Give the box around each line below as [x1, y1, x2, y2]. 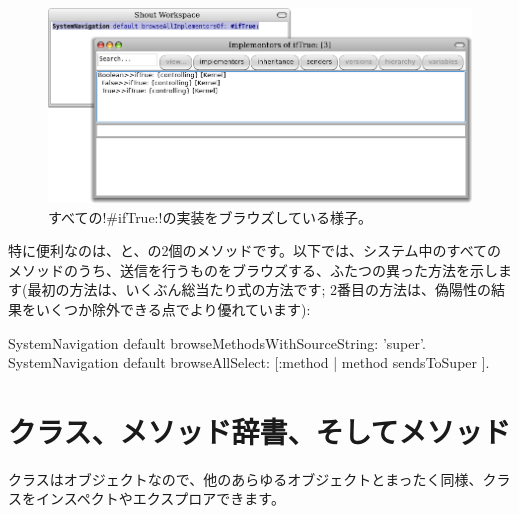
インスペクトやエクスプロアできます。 [35, 488, 285, 509]
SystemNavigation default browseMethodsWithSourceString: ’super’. [8, 332, 426, 353]
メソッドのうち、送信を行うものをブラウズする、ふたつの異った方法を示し [8, 259, 498, 280]
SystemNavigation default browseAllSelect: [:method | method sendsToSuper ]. [8, 352, 490, 373]
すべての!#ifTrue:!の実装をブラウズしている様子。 [48, 206, 372, 227]
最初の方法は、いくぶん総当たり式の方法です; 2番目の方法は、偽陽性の [27, 279, 491, 300]
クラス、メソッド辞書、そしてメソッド [8, 410, 511, 451]
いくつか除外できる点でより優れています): [35, 298, 311, 319]
